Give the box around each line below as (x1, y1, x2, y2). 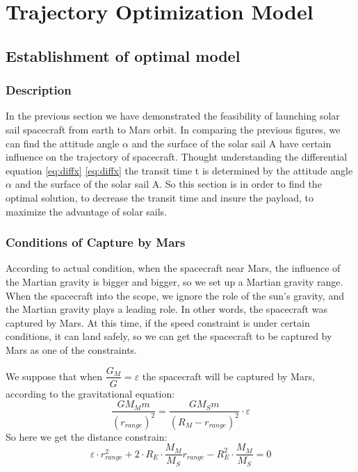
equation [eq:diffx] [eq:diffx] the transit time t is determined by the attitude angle (6, 163, 353, 177)
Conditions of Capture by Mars (6, 234, 186, 251)
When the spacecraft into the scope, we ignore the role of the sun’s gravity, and (6, 288, 344, 302)
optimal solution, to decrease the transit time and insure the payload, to (6, 190, 314, 204)
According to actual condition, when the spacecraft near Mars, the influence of (6, 261, 341, 275)
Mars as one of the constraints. (6, 342, 137, 357)
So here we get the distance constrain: (6, 429, 168, 443)
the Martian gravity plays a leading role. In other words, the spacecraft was (6, 302, 327, 316)
